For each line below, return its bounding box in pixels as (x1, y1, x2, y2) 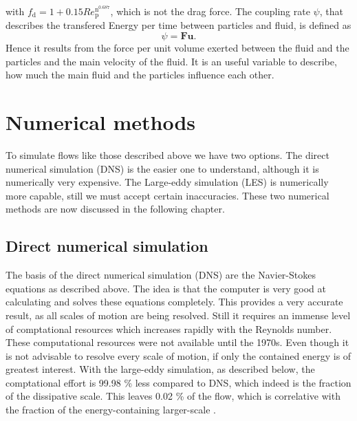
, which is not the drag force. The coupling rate (110, 4, 310, 18)
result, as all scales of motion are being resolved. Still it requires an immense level (6, 307, 351, 322)
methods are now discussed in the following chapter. (6, 202, 225, 216)
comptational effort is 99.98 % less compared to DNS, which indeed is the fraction (6, 375, 351, 389)
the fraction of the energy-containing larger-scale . (6, 402, 216, 417)
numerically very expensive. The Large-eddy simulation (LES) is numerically (6, 175, 329, 189)
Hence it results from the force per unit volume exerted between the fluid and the (6, 41, 349, 55)
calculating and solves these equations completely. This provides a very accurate (6, 294, 343, 309)
